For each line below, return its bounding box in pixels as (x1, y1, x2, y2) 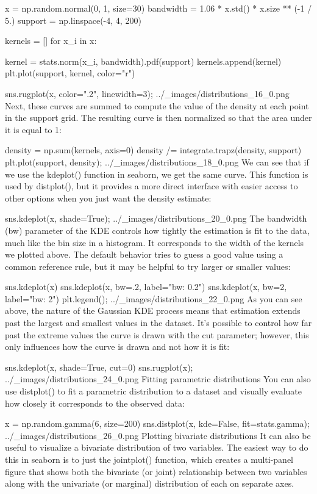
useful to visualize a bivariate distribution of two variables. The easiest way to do (5, 441, 308, 454)
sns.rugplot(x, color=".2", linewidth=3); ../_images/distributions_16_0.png (5, 87, 290, 100)
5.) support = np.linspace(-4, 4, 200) (5, 13, 141, 26)
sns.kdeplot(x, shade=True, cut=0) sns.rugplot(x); (5, 360, 193, 373)
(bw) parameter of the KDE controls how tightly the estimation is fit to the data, (5, 223, 310, 236)
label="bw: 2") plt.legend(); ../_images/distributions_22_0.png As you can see (5, 292, 302, 305)
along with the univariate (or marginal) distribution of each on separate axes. (5, 477, 294, 490)
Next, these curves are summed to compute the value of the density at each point (5, 99, 309, 112)
